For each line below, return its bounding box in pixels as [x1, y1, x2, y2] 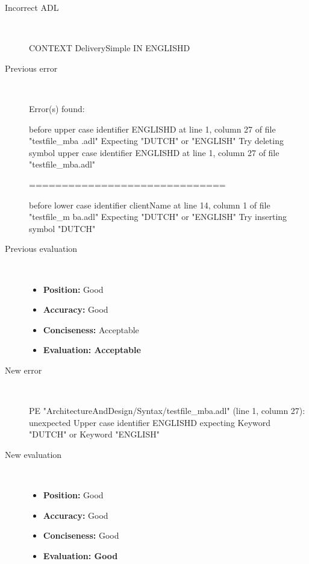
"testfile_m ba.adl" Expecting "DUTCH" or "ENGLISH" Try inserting [29, 210, 287, 223]
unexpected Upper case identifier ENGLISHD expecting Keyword [29, 416, 271, 428]
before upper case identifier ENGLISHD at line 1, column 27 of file [29, 122, 276, 135]
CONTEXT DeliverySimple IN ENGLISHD [29, 42, 190, 54]
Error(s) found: [29, 102, 85, 114]
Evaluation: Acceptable [43, 343, 141, 356]
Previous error [5, 61, 58, 74]
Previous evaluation [5, 242, 78, 255]
